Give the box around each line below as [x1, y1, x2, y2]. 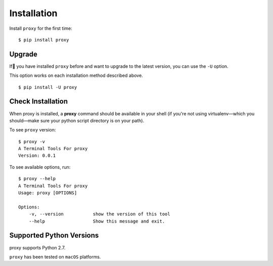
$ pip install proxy [18, 37, 69, 42]
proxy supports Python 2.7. [9, 244, 66, 250]
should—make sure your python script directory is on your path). [9, 117, 144, 123]
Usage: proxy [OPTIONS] [18, 190, 77, 196]
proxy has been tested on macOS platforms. [9, 253, 101, 260]
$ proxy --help [18, 176, 56, 182]
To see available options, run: [9, 164, 71, 170]
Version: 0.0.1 [18, 153, 56, 159]
